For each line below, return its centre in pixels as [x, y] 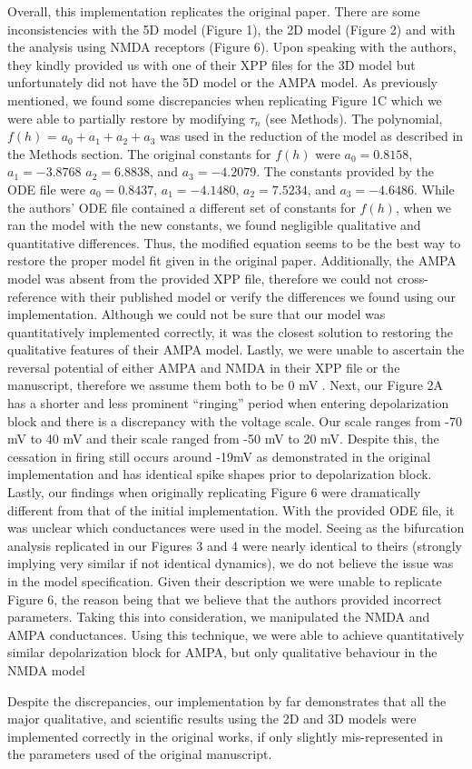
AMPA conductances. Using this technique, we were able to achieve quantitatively [236, 634]
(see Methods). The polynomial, [354, 118]
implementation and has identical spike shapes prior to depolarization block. [220, 474]
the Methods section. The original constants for [139, 153]
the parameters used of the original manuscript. [140, 754]
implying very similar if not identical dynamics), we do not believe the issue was [231, 563]
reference [32, 296]
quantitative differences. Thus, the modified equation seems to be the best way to [234, 242]
